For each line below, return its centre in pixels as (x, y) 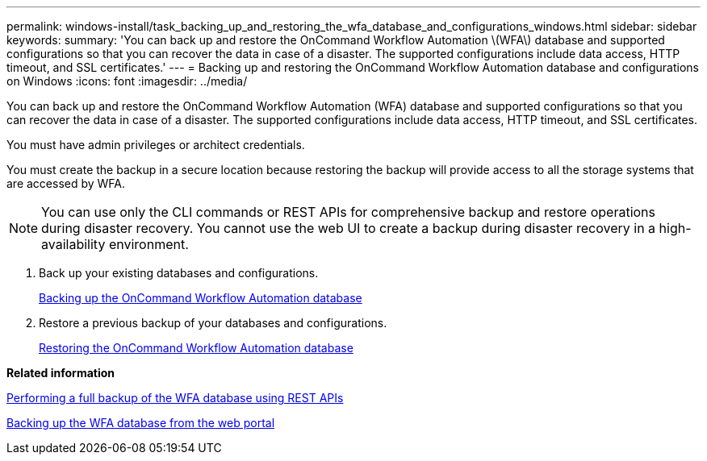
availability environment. (115, 244)
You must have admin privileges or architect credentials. (156, 145)
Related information (61, 373)
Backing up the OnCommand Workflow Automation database (201, 298)
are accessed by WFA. (66, 183)
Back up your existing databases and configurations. (179, 273)
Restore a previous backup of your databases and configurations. (213, 323)
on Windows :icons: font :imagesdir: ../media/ (127, 81)
